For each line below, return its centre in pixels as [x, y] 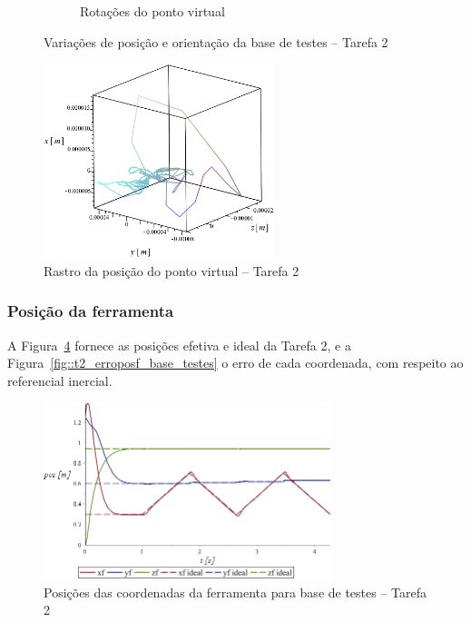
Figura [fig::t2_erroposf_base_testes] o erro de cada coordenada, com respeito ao [235, 363]
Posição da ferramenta [91, 311]
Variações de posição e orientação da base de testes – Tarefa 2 [216, 41]
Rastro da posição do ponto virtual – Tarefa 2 [172, 270]
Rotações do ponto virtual [152, 11]
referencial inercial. [60, 380]
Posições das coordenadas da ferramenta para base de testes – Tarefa [235, 592]
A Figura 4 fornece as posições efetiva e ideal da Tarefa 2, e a [179, 345]
